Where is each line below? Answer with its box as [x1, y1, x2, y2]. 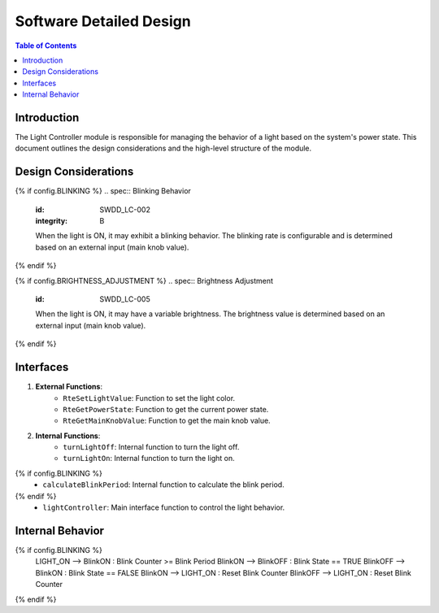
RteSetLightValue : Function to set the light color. [63, 393, 236, 402]
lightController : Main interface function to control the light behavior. [42, 502, 285, 512]
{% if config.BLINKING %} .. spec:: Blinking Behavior [15, 186, 191, 196]
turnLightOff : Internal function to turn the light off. [63, 442, 240, 452]
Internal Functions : [35, 431, 101, 441]
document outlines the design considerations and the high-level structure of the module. [15, 143, 312, 154]
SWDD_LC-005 [99, 294, 150, 304]
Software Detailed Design [15, 12, 191, 30]
